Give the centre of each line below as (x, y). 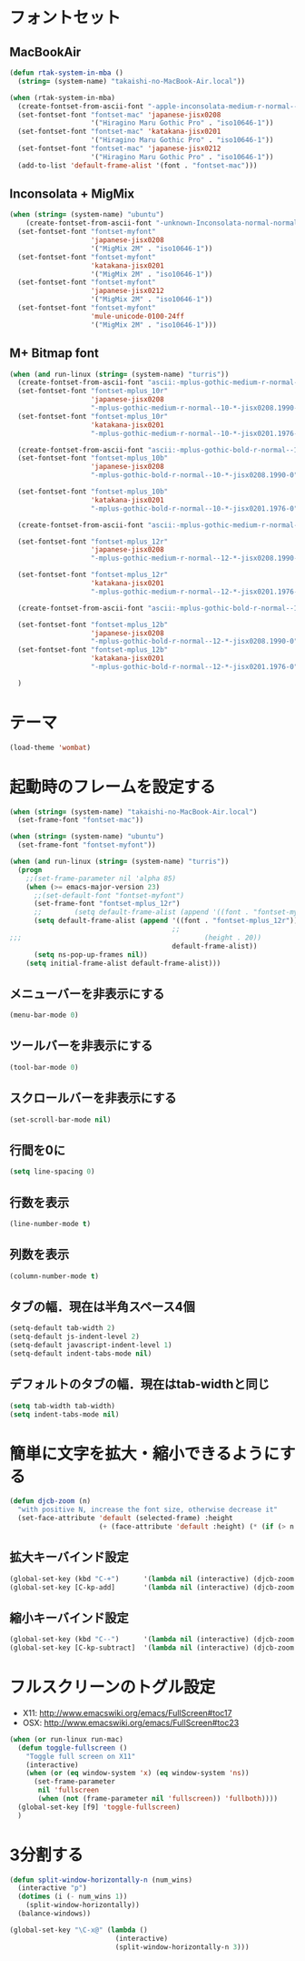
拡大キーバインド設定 (69, 1557)
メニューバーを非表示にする (87, 994)
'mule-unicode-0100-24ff (137, 316)
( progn (30, 869)
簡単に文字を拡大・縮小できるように (144, 1453)
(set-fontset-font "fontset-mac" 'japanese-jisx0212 (119, 148)
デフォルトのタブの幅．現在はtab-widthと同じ (139, 1384)
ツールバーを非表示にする (81, 1046)
